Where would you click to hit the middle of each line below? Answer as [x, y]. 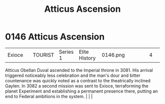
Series [66, 52]
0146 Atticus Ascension [55, 37]
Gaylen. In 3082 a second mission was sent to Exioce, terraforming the [77, 86]
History [87, 58]
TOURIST [43, 55]
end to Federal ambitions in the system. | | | [49, 96]
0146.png [113, 55]
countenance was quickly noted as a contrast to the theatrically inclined [78, 80]
